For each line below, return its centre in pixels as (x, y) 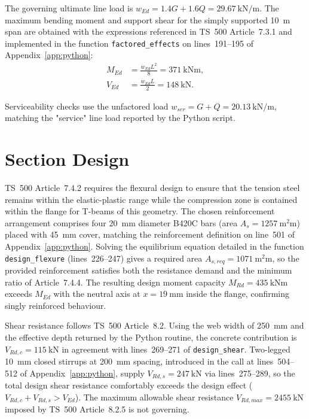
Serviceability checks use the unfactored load (87, 106)
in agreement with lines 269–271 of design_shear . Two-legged (176, 349)
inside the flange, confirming (238, 294)
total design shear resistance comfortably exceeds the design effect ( (129, 385)
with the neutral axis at (97, 294)
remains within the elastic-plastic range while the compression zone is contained (151, 199)
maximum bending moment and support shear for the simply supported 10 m (148, 19)
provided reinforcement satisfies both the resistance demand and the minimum (149, 270)
